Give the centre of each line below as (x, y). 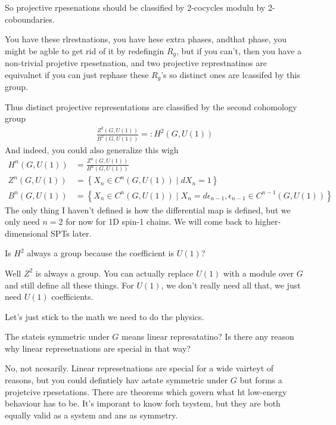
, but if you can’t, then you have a (239, 50)
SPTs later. (71, 233)
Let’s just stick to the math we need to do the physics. (105, 316)
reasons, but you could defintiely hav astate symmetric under (116, 380)
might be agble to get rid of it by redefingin (85, 50)
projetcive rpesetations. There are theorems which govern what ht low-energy (146, 391)
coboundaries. (30, 19)
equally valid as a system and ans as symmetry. (91, 415)
